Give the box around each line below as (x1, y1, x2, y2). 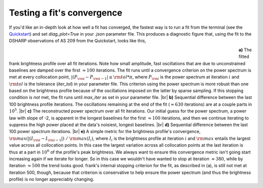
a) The (239, 47, 252, 53)
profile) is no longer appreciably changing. (9, 176, 94, 182)
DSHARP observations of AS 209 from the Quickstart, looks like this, (9, 38, 146, 44)
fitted (239, 54, 249, 59)
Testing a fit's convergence (9, 7, 123, 18)
